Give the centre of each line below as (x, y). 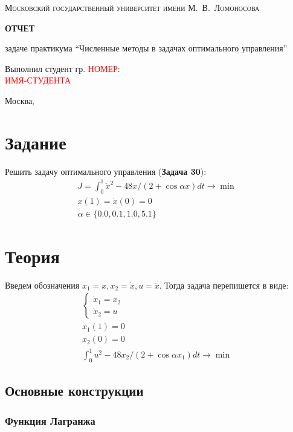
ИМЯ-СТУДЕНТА (38, 80)
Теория (32, 256)
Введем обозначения (42, 285)
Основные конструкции (74, 391)
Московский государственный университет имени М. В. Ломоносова (132, 7)
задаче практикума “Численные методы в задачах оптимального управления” (146, 48)
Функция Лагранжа (50, 420)
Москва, (20, 100)
